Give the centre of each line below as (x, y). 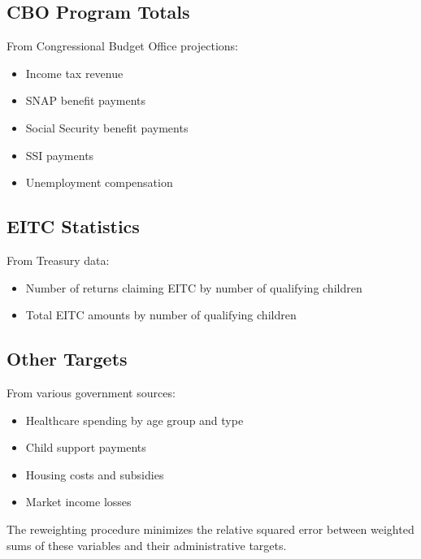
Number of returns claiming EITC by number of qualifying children (194, 287)
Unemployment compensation (99, 182)
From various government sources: (91, 392)
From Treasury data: (58, 260)
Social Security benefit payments (107, 127)
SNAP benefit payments (86, 100)
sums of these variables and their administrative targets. (147, 545)
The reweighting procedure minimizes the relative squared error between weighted (210, 529)
